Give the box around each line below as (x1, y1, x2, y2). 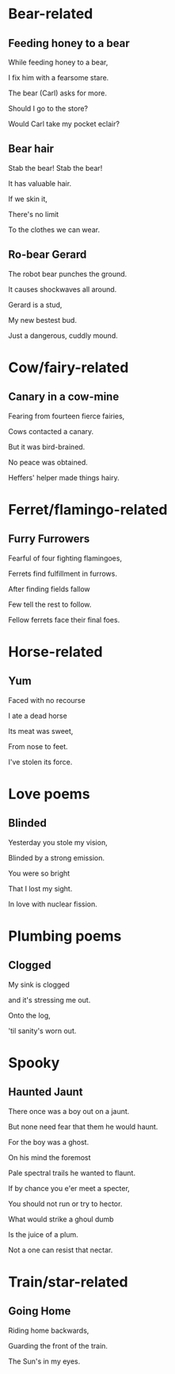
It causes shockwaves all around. (8, 284, 117, 294)
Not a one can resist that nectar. (8, 1245, 113, 1255)
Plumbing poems (8, 927, 122, 945)
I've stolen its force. (8, 757, 73, 767)
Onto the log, (8, 1011, 51, 1020)
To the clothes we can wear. (8, 224, 101, 235)
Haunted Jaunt (8, 1085, 83, 1099)
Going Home (8, 1305, 71, 1318)
